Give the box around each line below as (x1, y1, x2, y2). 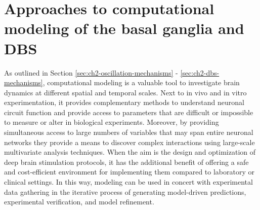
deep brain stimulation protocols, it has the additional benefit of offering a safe (4, 156, 249, 167)
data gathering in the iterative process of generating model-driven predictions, (4, 186, 246, 197)
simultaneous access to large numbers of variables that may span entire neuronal (4, 127, 253, 137)
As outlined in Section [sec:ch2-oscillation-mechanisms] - (4, 67, 178, 78)
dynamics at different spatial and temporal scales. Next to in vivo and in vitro (4, 87, 247, 97)
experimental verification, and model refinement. (4, 196, 154, 207)
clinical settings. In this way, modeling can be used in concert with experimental (4, 177, 253, 187)
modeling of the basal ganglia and (4, 18, 244, 39)
